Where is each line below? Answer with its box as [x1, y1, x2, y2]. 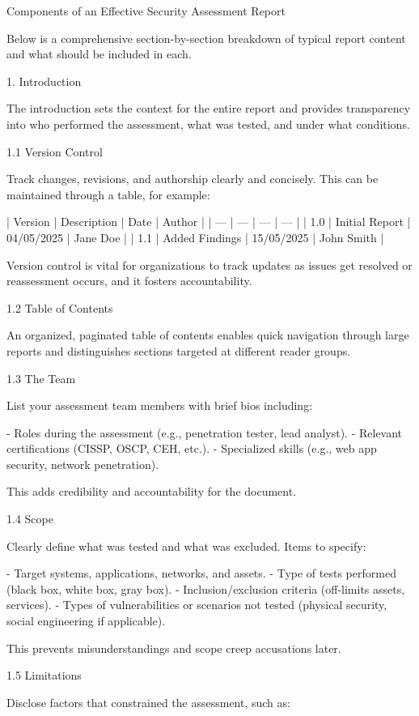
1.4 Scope [6, 510, 53, 527]
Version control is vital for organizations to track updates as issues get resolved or [6, 256, 413, 273]
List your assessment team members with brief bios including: [6, 397, 313, 414]
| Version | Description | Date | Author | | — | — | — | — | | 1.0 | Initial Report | [6, 213, 411, 230]
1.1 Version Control [6, 143, 103, 160]
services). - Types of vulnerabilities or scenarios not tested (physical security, [6, 596, 387, 613]
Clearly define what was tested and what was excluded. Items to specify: [6, 537, 366, 554]
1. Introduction [6, 72, 82, 89]
